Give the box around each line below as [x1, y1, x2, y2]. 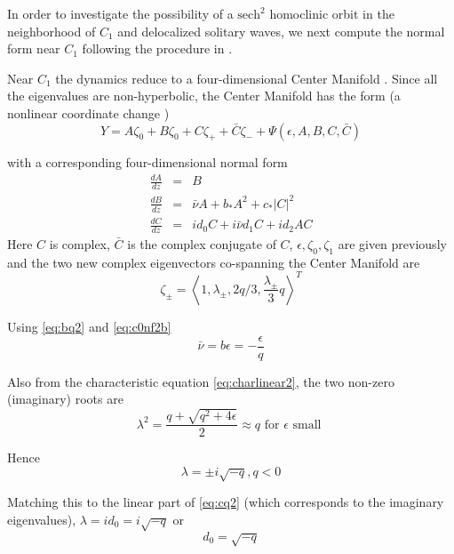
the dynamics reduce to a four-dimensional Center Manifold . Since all [55, 68, 438, 87]
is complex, [49, 235, 110, 253]
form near [7, 39, 60, 58]
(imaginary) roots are [7, 389, 123, 408]
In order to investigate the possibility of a [7, 4, 234, 22]
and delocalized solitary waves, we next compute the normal [117, 21, 445, 40]
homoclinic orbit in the [269, 4, 394, 22]
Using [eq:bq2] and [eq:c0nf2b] [7, 317, 171, 335]
